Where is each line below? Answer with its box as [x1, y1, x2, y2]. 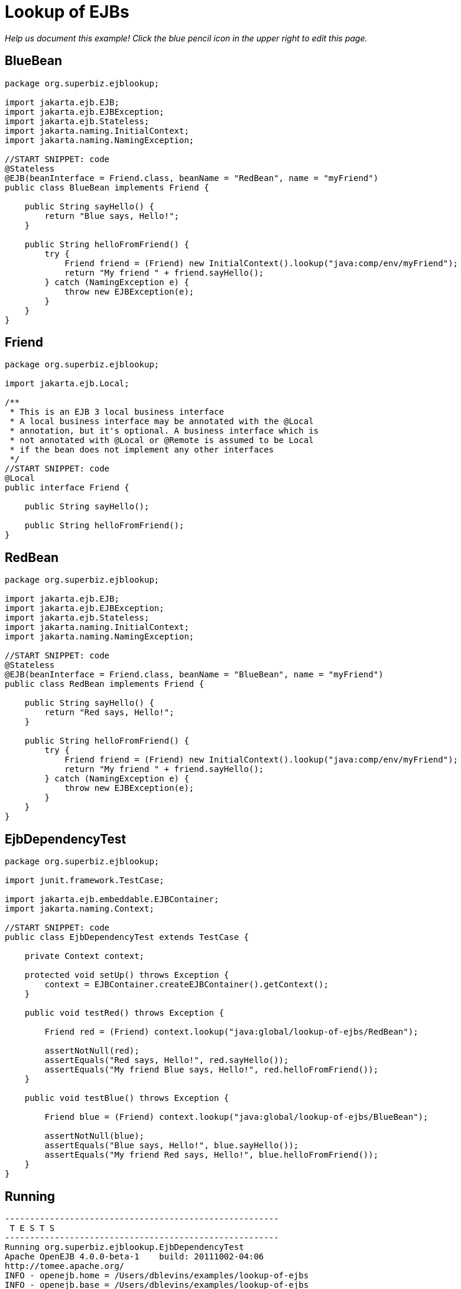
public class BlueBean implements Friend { [5, 182, 209, 192]
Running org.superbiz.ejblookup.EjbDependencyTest [5, 1242, 244, 1252]
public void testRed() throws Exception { [24, 1008, 224, 1018]
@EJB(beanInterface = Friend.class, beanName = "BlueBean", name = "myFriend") [5, 670, 384, 680]
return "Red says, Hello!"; [44, 708, 174, 718]
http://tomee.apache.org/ [5, 1261, 125, 1271]
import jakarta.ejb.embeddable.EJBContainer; [5, 894, 219, 904]
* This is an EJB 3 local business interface [9, 407, 224, 417]
